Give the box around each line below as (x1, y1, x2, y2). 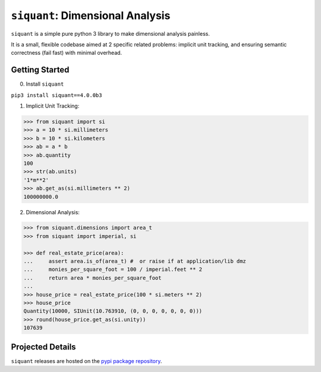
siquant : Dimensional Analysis (11, 9, 171, 22)
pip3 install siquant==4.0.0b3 (11, 92, 102, 98)
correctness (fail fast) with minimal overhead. (11, 49, 122, 57)
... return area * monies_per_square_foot (23, 274, 162, 281)
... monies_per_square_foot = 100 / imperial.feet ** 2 (23, 266, 203, 273)
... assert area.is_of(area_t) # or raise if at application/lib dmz (23, 258, 247, 265)
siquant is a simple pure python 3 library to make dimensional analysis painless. (11, 30, 210, 37)
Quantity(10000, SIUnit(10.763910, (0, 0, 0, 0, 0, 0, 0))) (23, 308, 203, 315)
